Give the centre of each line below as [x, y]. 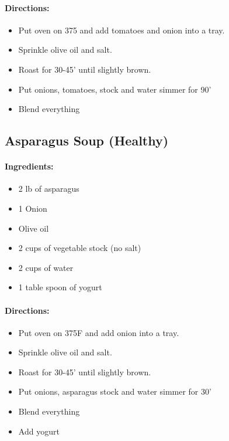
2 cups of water [46, 267]
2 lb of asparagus [49, 189]
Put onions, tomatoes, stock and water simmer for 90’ [115, 89]
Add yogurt [39, 431]
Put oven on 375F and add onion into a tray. [99, 332]
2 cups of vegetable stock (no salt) [80, 248]
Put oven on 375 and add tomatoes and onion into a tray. [122, 30]
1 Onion [33, 208]
